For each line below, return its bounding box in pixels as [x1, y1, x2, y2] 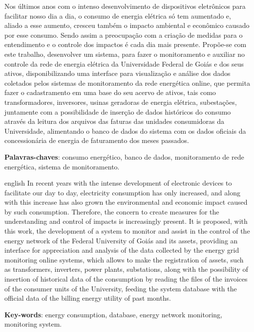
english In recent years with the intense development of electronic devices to [4, 178, 232, 188]
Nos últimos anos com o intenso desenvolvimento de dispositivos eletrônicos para [4, 1, 246, 11]
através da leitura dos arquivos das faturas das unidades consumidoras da [4, 116, 225, 126]
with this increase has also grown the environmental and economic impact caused [4, 197, 248, 207]
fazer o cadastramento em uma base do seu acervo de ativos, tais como [4, 87, 216, 97]
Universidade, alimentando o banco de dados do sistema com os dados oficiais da [4, 125, 246, 136]
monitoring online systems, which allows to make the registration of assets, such [4, 254, 244, 264]
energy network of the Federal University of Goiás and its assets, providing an [4, 235, 238, 245]
